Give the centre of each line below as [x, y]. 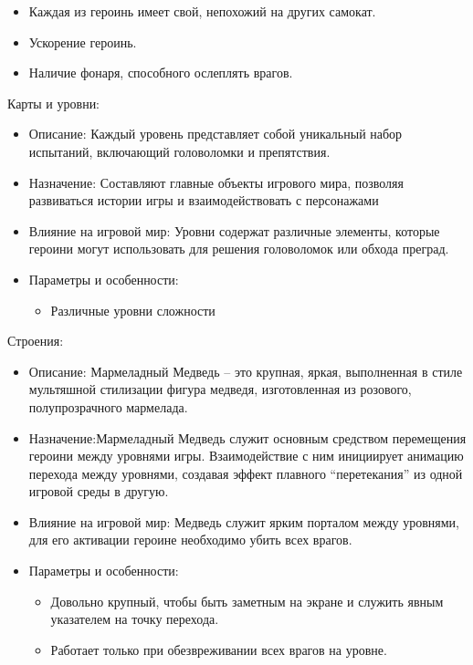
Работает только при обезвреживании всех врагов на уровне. [219, 649]
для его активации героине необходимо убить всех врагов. [190, 540]
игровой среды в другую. [99, 491]
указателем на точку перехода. [135, 619]
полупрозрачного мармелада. [108, 406]
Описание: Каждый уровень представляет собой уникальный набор [215, 134]
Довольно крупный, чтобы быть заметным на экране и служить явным [247, 601]
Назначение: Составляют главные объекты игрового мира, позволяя [216, 182]
